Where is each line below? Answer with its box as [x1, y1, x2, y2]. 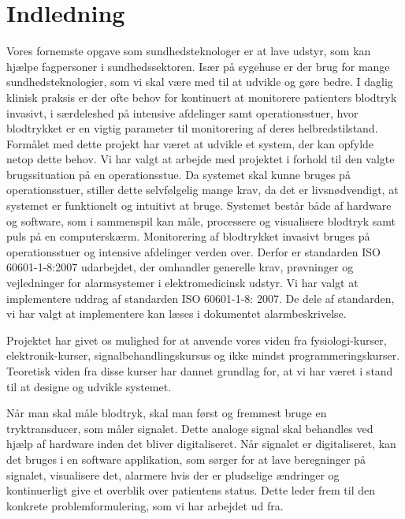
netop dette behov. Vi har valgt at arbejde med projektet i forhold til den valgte [6, 151, 395, 167]
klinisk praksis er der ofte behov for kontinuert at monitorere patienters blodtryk [6, 88, 397, 105]
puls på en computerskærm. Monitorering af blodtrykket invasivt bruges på [6, 228, 370, 245]
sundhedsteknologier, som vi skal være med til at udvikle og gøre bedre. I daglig [6, 73, 393, 90]
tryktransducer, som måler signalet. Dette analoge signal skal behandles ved [6, 420, 373, 436]
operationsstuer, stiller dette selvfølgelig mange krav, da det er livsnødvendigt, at [6, 181, 399, 198]
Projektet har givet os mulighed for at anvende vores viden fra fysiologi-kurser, [6, 331, 387, 348]
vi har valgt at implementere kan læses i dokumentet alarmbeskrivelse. [6, 305, 347, 322]
